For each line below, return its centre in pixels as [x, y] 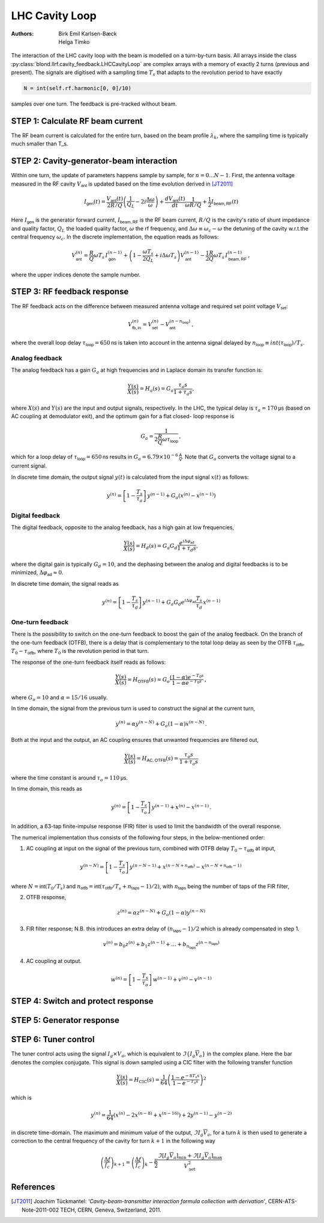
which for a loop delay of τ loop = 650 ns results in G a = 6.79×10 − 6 [94, 457]
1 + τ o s [189, 762]
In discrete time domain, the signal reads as [65, 583]
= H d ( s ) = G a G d [157, 547]
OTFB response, [46, 897]
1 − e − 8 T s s [186, 1077]
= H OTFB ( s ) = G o [148, 680]
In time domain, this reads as [46, 788]
